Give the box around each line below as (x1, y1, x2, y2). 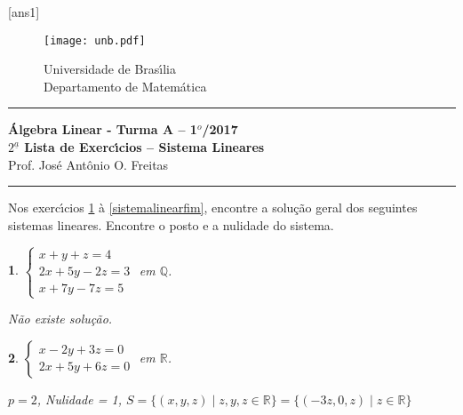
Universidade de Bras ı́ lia (44, 60, 177, 78)
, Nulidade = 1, (36, 389, 122, 408)
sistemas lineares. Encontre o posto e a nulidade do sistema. (8, 215, 334, 234)
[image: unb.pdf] (44, 34, 146, 47)
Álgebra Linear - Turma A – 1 (8, 120, 197, 139)
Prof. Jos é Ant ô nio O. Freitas (8, 155, 169, 173)
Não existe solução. (8, 309, 113, 327)
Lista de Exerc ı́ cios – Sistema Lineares (24, 138, 265, 156)
